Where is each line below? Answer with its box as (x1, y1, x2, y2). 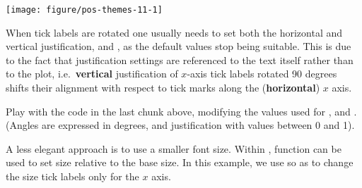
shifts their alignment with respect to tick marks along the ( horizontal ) (6, 80, 320, 95)
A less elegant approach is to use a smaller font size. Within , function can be (6, 141, 341, 156)
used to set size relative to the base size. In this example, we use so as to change (6, 155, 354, 170)
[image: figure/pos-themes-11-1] (6, 5, 163, 15)
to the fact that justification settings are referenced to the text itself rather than (6, 52, 354, 67)
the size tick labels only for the (6, 169, 139, 183)
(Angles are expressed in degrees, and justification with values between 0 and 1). (6, 118, 355, 132)
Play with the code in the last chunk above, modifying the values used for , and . (6, 104, 357, 118)
